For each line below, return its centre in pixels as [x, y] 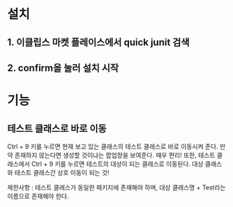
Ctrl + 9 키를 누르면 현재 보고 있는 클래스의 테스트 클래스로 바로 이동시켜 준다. [113, 146]
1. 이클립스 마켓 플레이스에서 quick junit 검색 [98, 42]
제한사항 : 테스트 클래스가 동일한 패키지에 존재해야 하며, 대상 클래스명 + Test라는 [116, 187]
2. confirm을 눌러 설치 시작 [63, 68]
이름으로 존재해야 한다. [38, 196]
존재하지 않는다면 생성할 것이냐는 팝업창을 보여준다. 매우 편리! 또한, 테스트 [115, 155]
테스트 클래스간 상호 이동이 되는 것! [62, 172]
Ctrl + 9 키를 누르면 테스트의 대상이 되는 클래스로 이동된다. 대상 [117, 164]
